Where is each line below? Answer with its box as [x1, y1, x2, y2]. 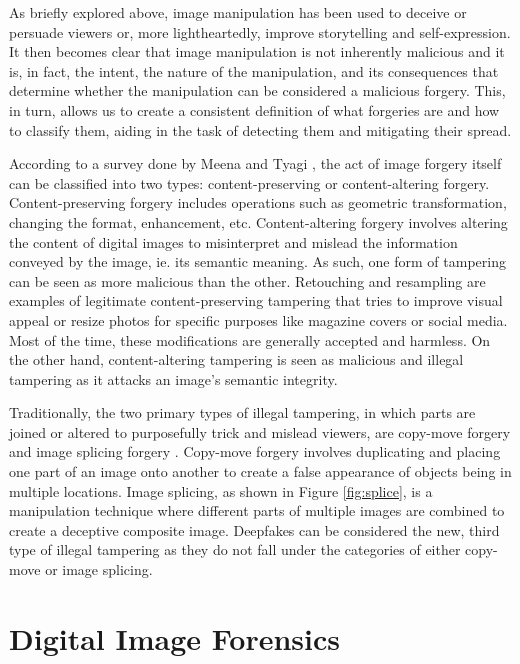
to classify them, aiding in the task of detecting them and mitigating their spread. [9, 119, 512, 140]
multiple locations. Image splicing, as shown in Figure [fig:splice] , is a [9, 480, 433, 501]
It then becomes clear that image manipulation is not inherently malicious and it [9, 41, 505, 62]
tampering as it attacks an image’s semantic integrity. [9, 368, 338, 389]
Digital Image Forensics [9, 617, 341, 658]
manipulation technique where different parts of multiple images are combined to [9, 500, 505, 521]
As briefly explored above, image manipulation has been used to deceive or [9, 2, 467, 22]
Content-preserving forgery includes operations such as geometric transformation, [9, 192, 507, 213]
